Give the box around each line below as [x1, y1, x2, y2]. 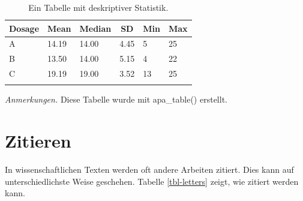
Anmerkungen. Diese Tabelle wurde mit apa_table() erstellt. [5, 93, 227, 106]
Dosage [9, 22, 40, 34]
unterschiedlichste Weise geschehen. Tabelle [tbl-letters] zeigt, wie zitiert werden [5, 175, 299, 187]
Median [79, 22, 112, 34]
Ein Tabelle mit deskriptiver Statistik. [28, 1, 169, 13]
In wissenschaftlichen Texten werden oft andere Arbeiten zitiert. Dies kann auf [5, 163, 294, 176]
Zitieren [5, 128, 71, 153]
